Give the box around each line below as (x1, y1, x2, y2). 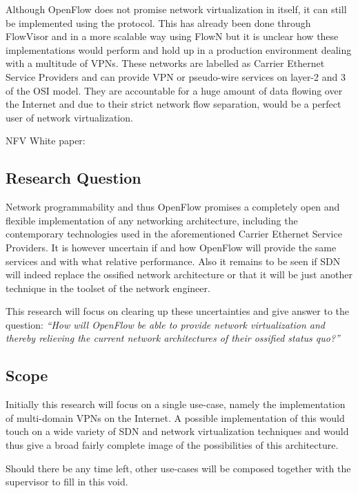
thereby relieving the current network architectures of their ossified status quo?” (6, 331, 340, 345)
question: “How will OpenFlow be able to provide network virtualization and (6, 317, 325, 331)
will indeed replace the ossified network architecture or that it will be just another (6, 267, 352, 282)
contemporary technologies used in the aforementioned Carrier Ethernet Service (6, 226, 342, 241)
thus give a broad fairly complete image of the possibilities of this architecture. (6, 438, 339, 452)
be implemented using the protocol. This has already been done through (6, 15, 311, 30)
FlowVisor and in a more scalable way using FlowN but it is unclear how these (6, 29, 339, 43)
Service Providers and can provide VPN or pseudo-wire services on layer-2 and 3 (6, 69, 346, 84)
